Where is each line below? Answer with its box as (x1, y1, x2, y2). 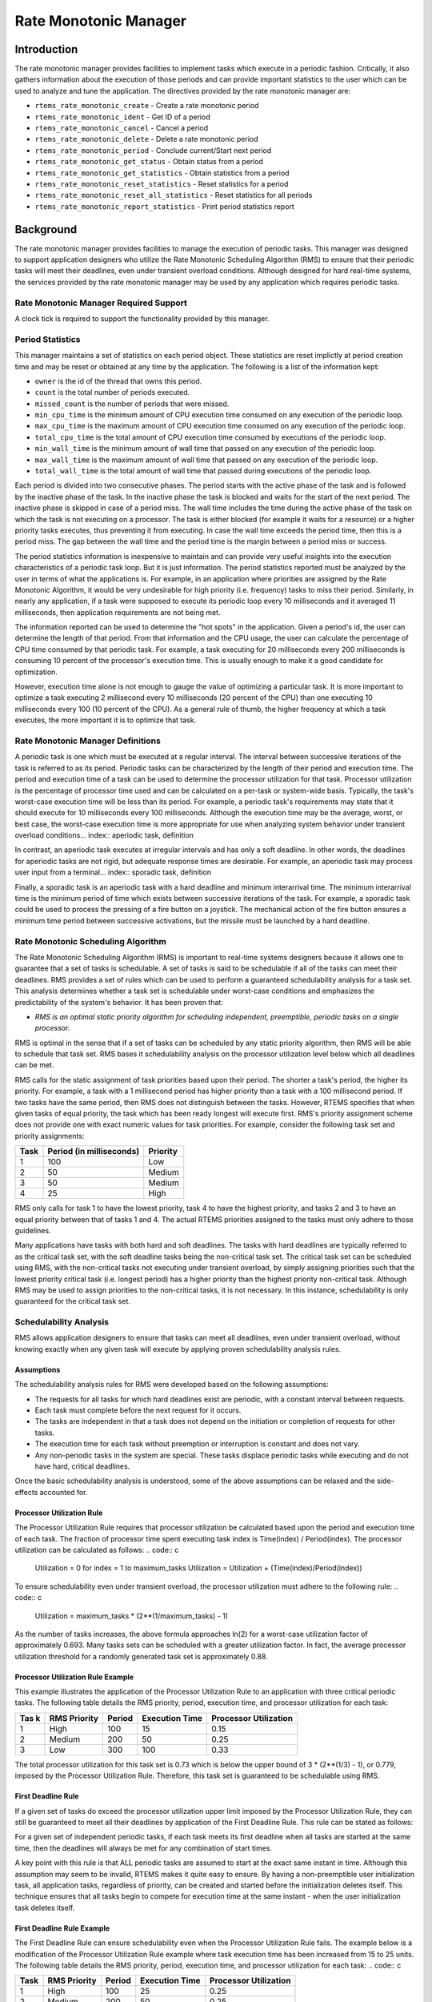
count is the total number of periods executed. (34, 388, 190, 397)
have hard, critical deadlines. (34, 1461, 130, 1471)
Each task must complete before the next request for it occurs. (34, 1405, 242, 1415)
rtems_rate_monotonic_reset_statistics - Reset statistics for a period (34, 179, 289, 188)
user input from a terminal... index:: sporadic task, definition (14, 867, 212, 877)
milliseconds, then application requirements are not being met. (14, 607, 221, 617)
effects (14, 1487, 38, 1497)
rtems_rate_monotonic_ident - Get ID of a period (34, 112, 211, 122)
